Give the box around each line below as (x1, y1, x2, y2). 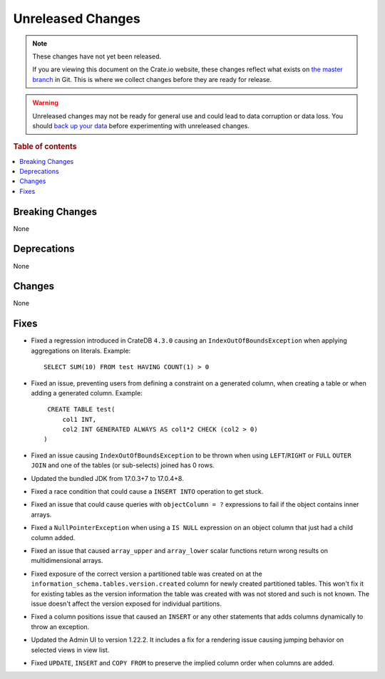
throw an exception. (31, 622, 90, 631)
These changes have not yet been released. (32, 52, 162, 61)
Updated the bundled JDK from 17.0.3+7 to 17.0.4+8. (31, 474, 185, 482)
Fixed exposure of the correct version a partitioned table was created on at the (31, 569, 263, 578)
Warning (32, 98, 58, 107)
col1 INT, (62, 415, 97, 423)
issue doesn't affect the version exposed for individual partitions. (31, 599, 222, 608)
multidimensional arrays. (31, 556, 103, 565)
